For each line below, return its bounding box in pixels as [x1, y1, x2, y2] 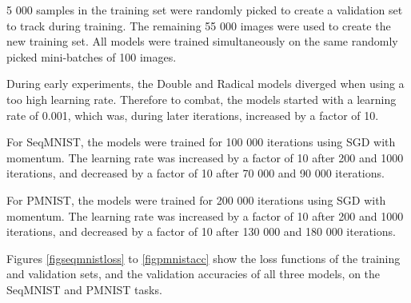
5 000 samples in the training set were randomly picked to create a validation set [6, 2, 403, 18]
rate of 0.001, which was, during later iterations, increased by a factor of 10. [6, 106, 379, 123]
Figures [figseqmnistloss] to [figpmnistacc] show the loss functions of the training [6, 249, 401, 266]
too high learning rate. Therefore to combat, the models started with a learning [6, 90, 397, 107]
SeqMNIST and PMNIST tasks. [6, 281, 162, 297]
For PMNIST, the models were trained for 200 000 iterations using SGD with [6, 191, 386, 208]
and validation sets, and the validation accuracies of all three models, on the [6, 265, 381, 282]
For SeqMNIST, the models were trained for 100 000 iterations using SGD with [6, 134, 396, 150]
